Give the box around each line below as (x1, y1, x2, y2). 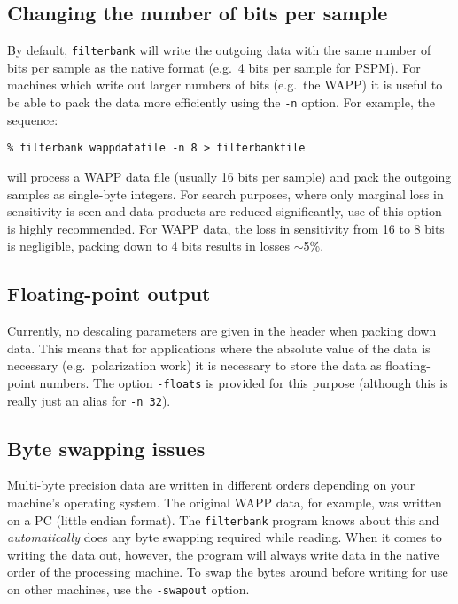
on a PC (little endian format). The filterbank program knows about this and (7, 510, 439, 529)
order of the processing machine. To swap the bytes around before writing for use (7, 562, 448, 581)
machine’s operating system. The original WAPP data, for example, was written (7, 493, 442, 512)
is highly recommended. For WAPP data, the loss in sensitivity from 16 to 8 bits (7, 219, 445, 237)
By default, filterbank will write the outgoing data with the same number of (7, 41, 431, 59)
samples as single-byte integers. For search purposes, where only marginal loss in (7, 184, 444, 203)
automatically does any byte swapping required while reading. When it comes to (7, 528, 442, 546)
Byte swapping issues (7, 434, 206, 461)
